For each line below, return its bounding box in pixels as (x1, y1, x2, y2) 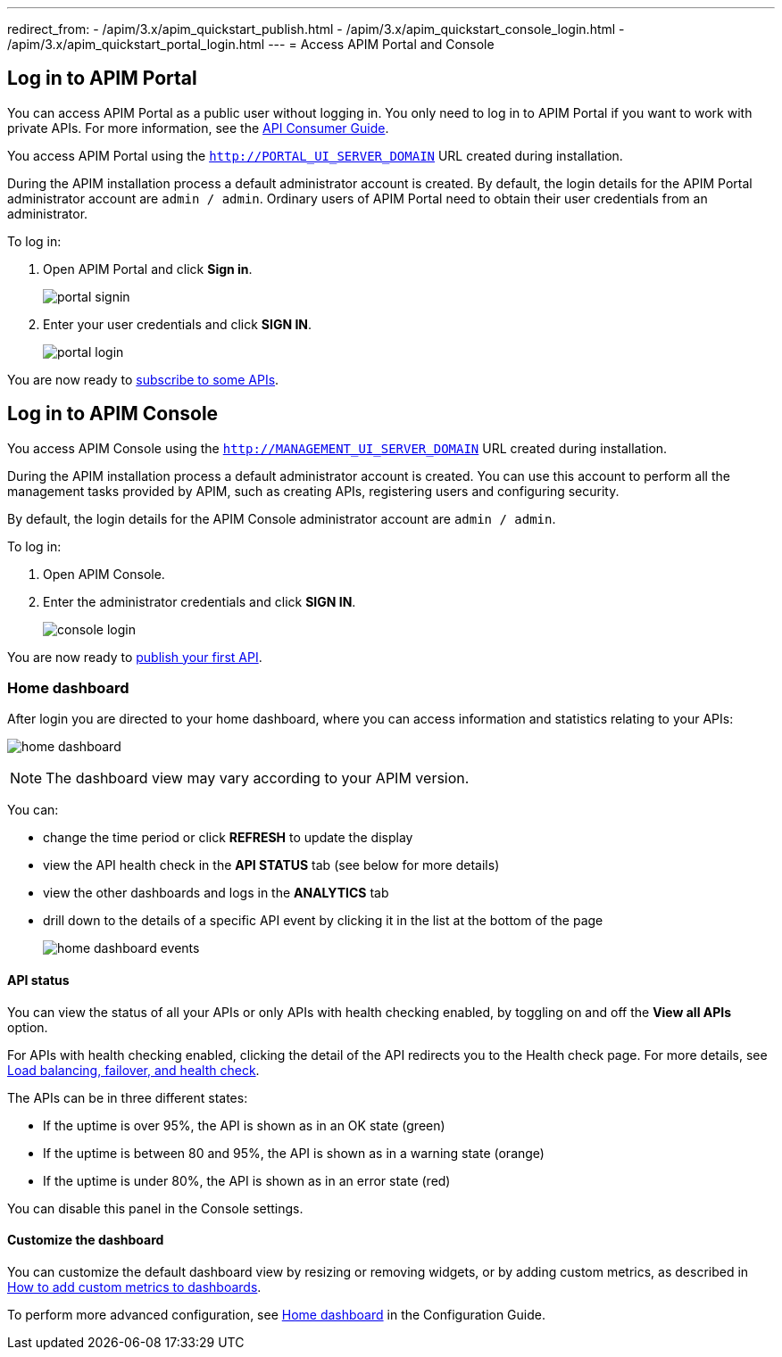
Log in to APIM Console (7, 402, 219, 426)
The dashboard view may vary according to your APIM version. (46, 769, 470, 788)
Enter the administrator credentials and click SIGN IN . (43, 593, 356, 609)
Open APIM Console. (43, 566, 165, 582)
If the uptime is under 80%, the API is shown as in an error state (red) (43, 1172, 451, 1188)
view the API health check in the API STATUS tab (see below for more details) (43, 857, 500, 873)
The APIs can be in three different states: (7, 1089, 248, 1105)
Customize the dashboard (7, 1232, 164, 1248)
